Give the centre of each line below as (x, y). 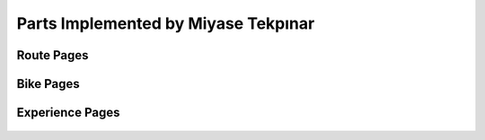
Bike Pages (48, 84)
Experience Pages (68, 113)
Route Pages (53, 55)
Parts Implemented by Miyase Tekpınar (166, 23)
